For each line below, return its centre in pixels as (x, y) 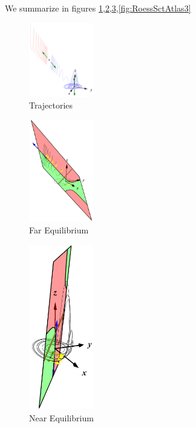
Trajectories (51, 105)
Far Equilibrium (59, 230)
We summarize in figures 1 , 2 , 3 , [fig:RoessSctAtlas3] (98, 8)
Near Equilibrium (61, 417)
